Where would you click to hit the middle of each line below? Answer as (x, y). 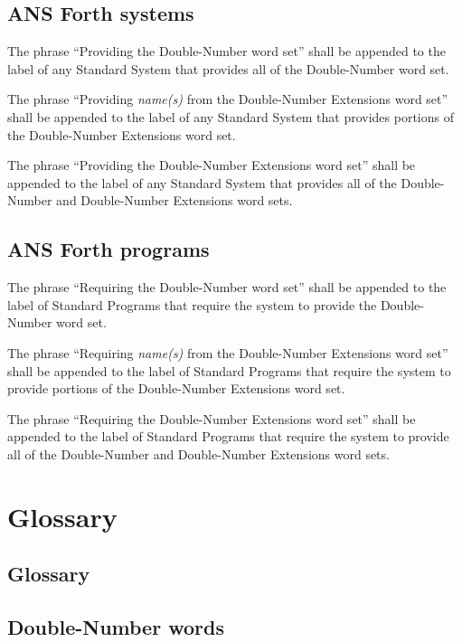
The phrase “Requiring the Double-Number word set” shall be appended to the (227, 287)
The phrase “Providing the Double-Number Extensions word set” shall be (212, 165)
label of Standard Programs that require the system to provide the (192, 304)
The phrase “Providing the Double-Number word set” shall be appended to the (226, 51)
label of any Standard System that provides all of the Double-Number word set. (228, 68)
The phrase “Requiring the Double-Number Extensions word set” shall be (212, 418)
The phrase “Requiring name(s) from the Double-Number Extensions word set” (228, 352)
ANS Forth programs (108, 249)
